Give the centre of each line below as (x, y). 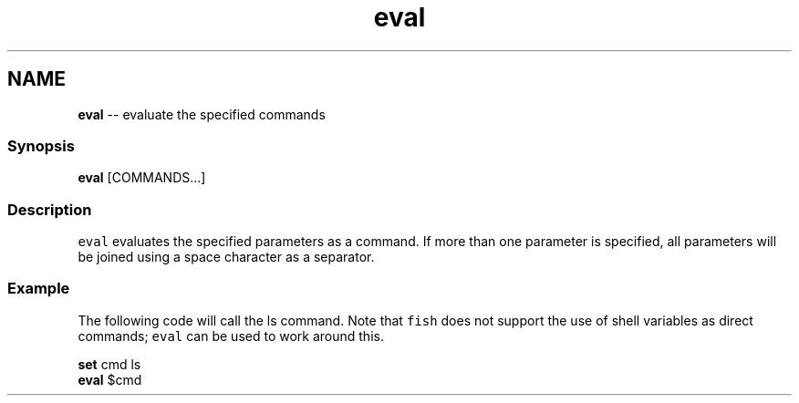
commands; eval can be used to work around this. (231, 336)
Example (39, 289)
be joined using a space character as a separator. (226, 257)
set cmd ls (109, 364)
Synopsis (41, 145)
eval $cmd (110, 379)
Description (50, 209)
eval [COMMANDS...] (142, 178)
